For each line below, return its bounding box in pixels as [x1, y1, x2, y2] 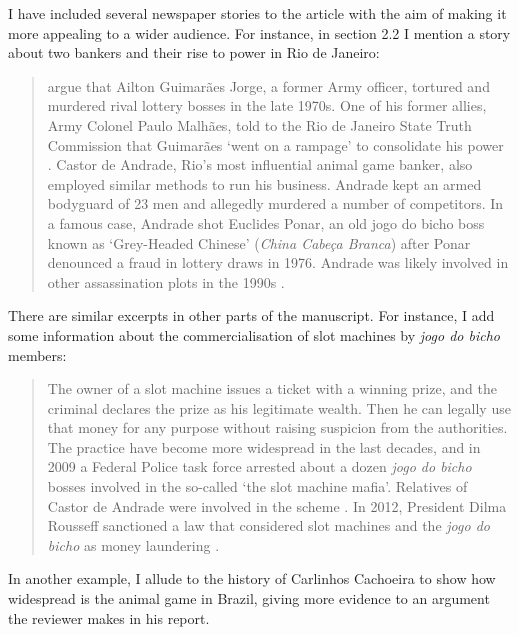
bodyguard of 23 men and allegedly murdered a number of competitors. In [47, 193, 504, 214]
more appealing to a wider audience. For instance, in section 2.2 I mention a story [8, 22, 511, 43]
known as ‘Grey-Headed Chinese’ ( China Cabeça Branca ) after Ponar [47, 232, 471, 253]
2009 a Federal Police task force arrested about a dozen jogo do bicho [47, 456, 472, 477]
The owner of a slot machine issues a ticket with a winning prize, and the [47, 378, 497, 399]
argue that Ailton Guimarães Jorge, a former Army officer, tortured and [47, 75, 490, 96]
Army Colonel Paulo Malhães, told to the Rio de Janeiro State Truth [47, 114, 472, 135]
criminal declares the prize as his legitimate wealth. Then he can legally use [47, 397, 511, 418]
